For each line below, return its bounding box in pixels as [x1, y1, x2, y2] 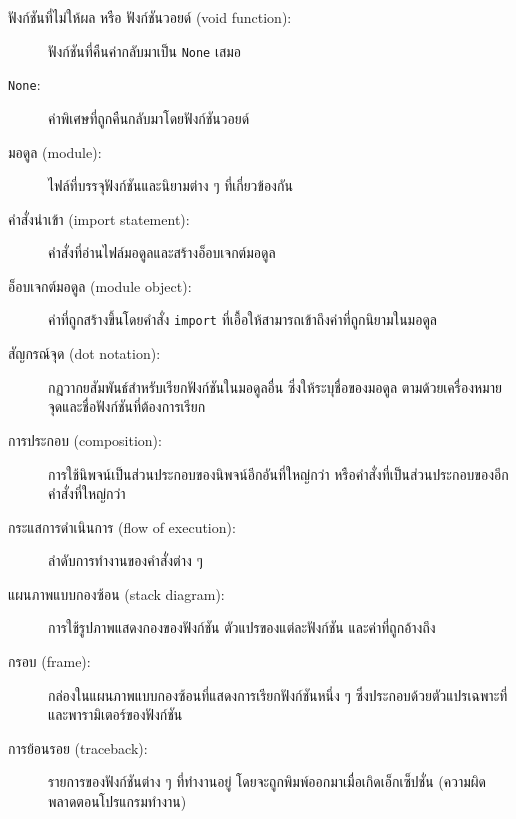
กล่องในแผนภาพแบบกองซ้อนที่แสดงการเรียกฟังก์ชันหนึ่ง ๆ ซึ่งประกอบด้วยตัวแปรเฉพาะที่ [48, 684, 508, 705]
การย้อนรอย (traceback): [8, 737, 148, 758]
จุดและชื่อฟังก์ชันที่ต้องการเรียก [48, 396, 206, 417]
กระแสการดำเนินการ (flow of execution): [8, 516, 236, 537]
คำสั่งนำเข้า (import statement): [8, 208, 190, 229]
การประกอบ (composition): [8, 429, 162, 450]
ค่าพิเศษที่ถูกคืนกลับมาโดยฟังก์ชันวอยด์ [48, 107, 250, 128]
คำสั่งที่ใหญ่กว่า [48, 483, 126, 504]
